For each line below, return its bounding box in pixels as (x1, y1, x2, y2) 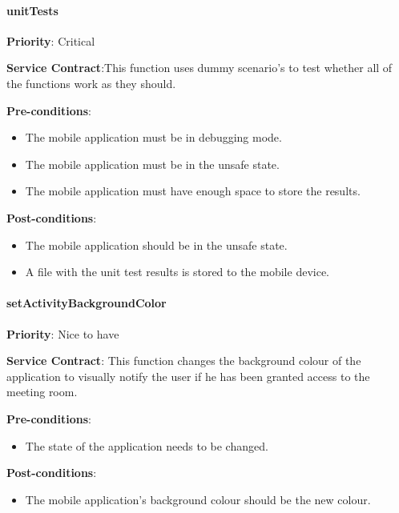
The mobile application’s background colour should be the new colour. (25, 491, 371, 507)
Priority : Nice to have (6, 325, 119, 342)
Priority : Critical (6, 32, 95, 49)
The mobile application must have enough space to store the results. (25, 182, 361, 199)
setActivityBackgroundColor (6, 295, 167, 311)
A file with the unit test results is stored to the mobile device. (25, 263, 329, 280)
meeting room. (6, 383, 78, 400)
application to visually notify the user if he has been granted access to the (6, 367, 370, 384)
